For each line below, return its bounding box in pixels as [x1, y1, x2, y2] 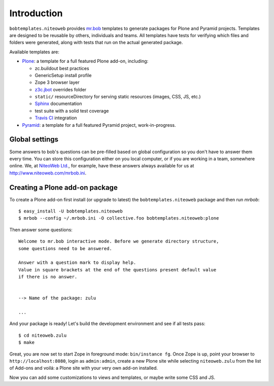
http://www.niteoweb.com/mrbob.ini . [9, 170, 87, 176]
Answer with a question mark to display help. [18, 260, 136, 266]
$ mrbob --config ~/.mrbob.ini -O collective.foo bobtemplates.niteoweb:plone [18, 216, 219, 221]
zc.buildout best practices [35, 65, 89, 71]
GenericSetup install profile [35, 72, 92, 78]
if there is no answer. [18, 274, 78, 280]
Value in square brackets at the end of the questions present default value [18, 267, 217, 272]
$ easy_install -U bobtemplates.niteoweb [18, 208, 123, 214]
